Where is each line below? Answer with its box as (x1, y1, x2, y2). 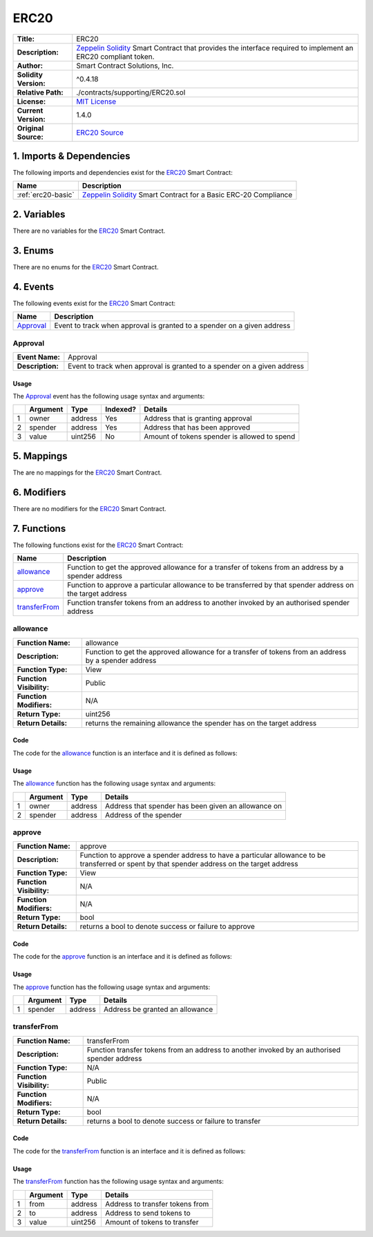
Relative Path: (17, 87, 64, 97)
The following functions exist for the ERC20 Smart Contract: (12, 541, 184, 549)
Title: (17, 34, 35, 44)
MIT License (76, 97, 117, 106)
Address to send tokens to (104, 1208, 191, 1218)
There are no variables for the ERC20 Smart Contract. (12, 227, 166, 235)
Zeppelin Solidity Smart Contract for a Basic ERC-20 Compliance (82, 190, 293, 200)
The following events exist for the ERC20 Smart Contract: (12, 299, 176, 307)
